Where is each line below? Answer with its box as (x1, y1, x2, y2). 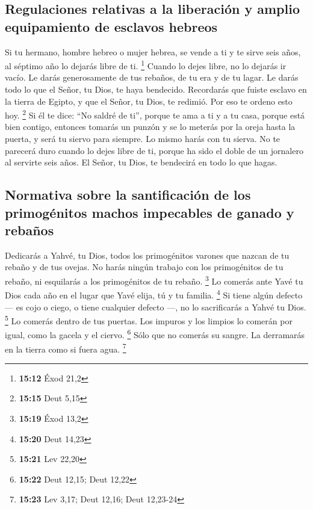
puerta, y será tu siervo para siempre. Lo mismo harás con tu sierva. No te (5, 132, 280, 145)
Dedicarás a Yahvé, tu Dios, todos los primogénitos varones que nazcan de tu (5, 248, 290, 261)
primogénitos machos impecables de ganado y (5, 203, 294, 221)
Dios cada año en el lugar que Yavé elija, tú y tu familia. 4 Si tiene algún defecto (5, 287, 303, 301)
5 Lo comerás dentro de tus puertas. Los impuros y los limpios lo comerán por (5, 313, 293, 327)
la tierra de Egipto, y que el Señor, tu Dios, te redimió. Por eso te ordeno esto (5, 94, 293, 107)
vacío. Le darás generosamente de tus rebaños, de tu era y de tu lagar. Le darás (5, 71, 299, 84)
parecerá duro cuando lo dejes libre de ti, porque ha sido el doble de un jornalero (5, 144, 303, 156)
